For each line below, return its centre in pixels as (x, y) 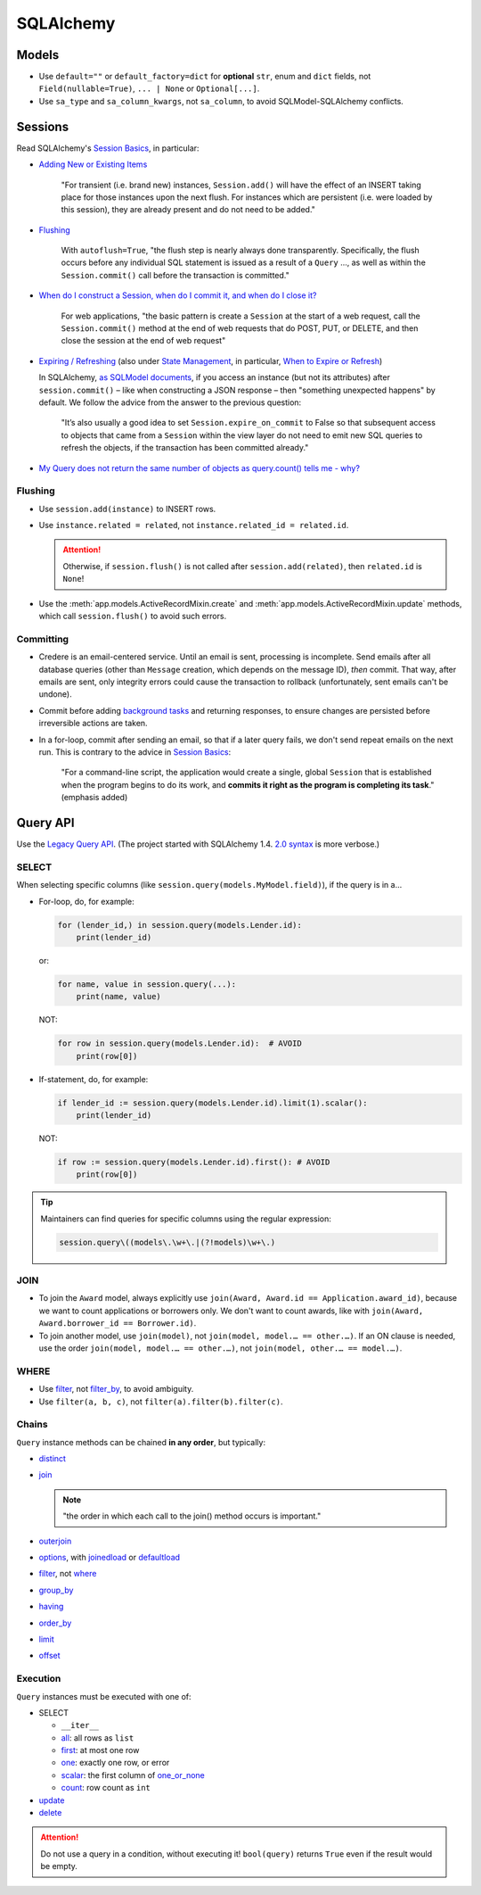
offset (50, 1656)
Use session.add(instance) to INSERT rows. (127, 509)
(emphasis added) (94, 798)
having (51, 1607)
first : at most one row (100, 1750)
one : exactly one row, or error (115, 1763)
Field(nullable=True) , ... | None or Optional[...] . (149, 88)
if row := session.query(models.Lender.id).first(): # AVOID (194, 1162)
